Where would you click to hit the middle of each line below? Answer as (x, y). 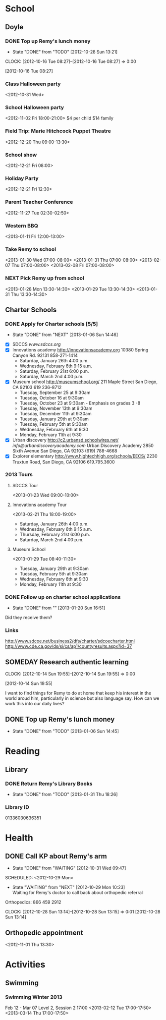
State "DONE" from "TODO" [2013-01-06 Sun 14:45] (65, 731)
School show (21, 155)
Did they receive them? (29, 618)
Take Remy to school (30, 249)
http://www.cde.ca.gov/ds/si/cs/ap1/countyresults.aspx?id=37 (69, 646)
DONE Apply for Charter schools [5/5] (52, 324)
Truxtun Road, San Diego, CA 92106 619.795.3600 (63, 462)
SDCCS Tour (25, 485)
